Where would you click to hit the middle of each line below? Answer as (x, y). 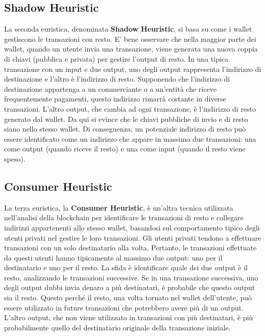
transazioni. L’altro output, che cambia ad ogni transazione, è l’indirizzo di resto (130, 108)
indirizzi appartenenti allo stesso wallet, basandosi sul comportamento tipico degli (132, 227)
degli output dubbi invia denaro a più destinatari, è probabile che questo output (130, 287)
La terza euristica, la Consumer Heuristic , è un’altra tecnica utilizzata (119, 207)
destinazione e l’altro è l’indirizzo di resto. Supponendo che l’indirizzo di (117, 79)
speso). (15, 158)
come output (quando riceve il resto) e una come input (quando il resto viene (125, 149)
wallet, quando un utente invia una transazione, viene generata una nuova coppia (131, 49)
